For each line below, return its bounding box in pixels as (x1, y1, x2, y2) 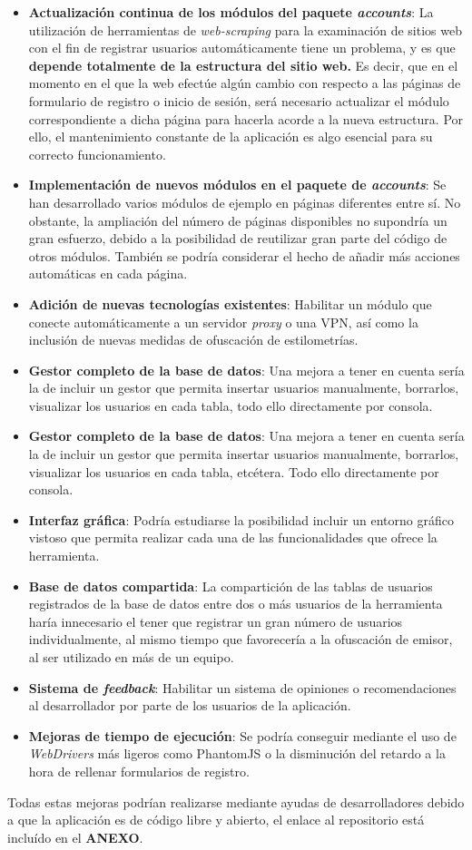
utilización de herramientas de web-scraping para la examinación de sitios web (28, 20, 462, 39)
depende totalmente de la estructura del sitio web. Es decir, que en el (28, 55, 458, 74)
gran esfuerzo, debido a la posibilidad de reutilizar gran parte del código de (28, 229, 447, 248)
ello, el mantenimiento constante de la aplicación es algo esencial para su (28, 127, 433, 146)
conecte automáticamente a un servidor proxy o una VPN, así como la (28, 312, 418, 331)
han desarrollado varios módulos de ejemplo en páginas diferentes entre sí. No (28, 192, 461, 211)
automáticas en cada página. (28, 264, 188, 283)
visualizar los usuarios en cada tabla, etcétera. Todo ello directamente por (28, 462, 439, 481)
